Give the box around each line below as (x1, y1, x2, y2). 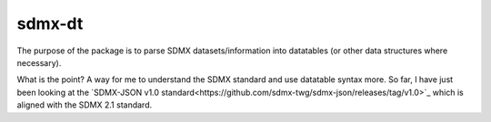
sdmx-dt (16, 14, 84, 33)
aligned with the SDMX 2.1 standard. (16, 99, 153, 110)
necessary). (16, 57, 62, 68)
